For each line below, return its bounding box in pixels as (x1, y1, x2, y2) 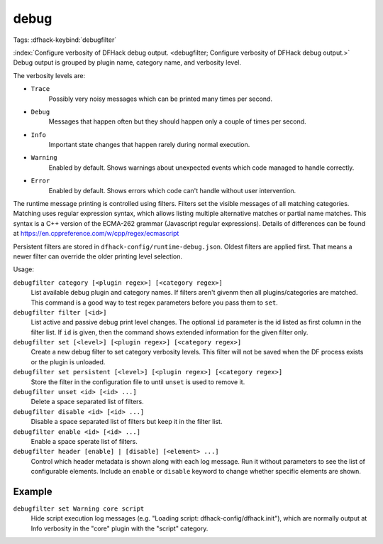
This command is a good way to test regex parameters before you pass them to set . (30, 298, 278, 307)
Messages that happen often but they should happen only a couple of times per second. (48, 117, 306, 126)
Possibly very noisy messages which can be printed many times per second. (48, 94, 273, 103)
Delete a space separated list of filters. (30, 398, 145, 406)
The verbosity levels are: (13, 71, 85, 80)
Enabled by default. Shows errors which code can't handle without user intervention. (48, 186, 296, 195)
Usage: (13, 265, 35, 273)
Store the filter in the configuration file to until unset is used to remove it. (30, 377, 245, 386)
